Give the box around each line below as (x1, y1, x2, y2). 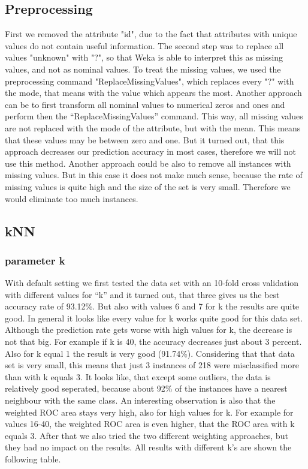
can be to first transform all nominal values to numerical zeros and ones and (5, 98, 285, 110)
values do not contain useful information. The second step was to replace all (5, 39, 284, 52)
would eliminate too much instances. (5, 192, 138, 205)
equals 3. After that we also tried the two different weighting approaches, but (5, 429, 288, 441)
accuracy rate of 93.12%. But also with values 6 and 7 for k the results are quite (5, 300, 300, 312)
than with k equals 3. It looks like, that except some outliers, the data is (5, 370, 271, 383)
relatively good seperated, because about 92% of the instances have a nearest (5, 382, 288, 395)
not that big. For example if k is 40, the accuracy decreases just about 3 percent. (5, 335, 302, 348)
